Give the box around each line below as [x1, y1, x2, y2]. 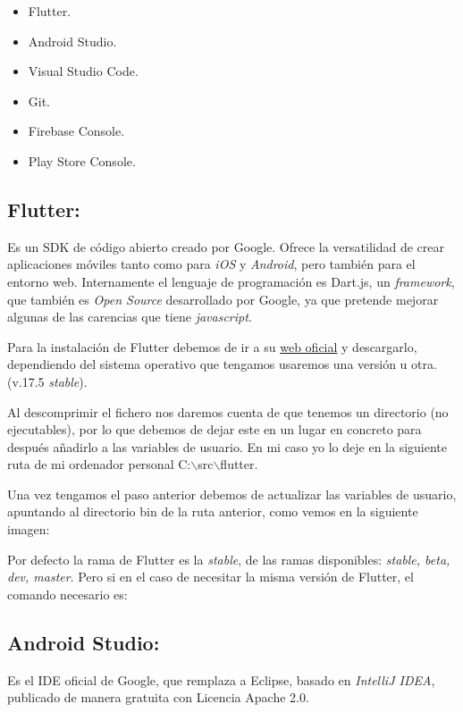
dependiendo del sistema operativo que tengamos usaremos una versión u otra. [7, 355, 437, 373]
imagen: [7, 520, 50, 539]
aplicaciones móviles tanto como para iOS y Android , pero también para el [7, 255, 416, 273]
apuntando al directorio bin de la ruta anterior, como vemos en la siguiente [7, 502, 418, 521]
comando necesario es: [7, 584, 128, 603]
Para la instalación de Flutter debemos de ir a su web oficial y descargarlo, [7, 337, 417, 356]
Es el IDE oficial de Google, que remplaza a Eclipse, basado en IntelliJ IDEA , [7, 670, 435, 689]
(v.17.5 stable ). [7, 372, 88, 390]
